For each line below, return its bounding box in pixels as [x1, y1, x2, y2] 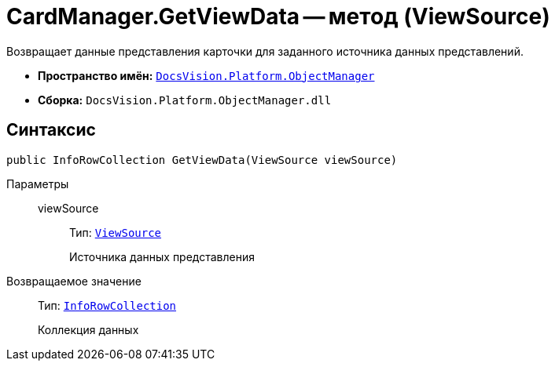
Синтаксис [6, 120, 96, 140]
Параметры [6, 176, 69, 191]
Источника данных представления [69, 249, 255, 263]
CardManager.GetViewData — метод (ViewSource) [6, 3, 550, 30]
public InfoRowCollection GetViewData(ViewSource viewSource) [6, 153, 398, 166]
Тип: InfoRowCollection [38, 298, 177, 312]
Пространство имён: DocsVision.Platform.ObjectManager [38, 68, 375, 82]
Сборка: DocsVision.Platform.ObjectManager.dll [38, 93, 332, 107]
